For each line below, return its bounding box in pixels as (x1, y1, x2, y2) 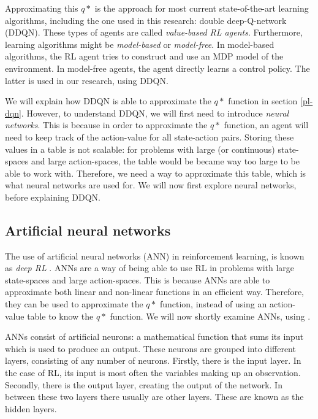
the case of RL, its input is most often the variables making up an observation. (5, 366, 301, 379)
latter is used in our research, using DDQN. (5, 74, 168, 86)
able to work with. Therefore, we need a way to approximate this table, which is (5, 166, 306, 179)
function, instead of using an (159, 298, 267, 310)
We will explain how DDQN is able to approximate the (5, 94, 211, 107)
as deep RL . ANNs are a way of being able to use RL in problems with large (5, 261, 295, 274)
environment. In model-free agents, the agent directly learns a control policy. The (5, 61, 310, 74)
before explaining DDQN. (5, 190, 101, 203)
